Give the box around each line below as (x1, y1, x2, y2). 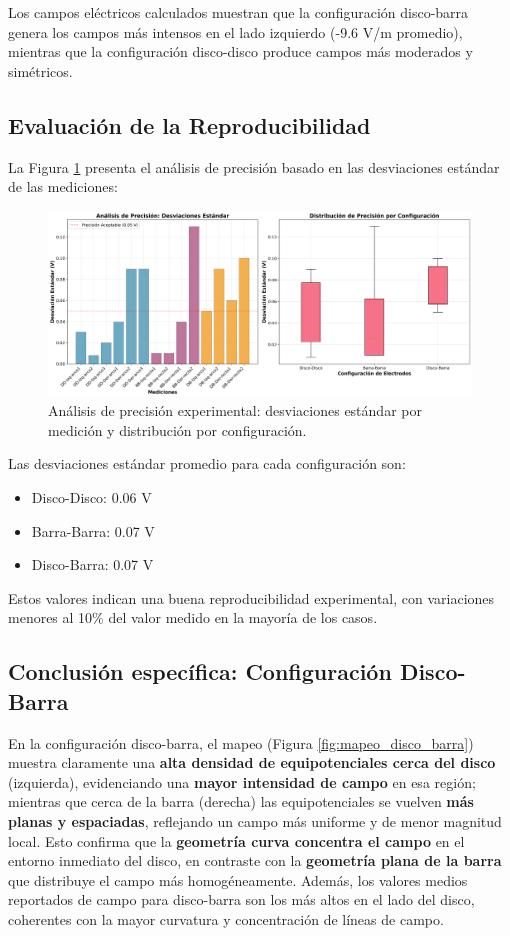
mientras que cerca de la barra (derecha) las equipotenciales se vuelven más (8, 791, 474, 812)
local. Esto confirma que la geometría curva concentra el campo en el (8, 830, 465, 851)
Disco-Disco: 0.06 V (31, 487, 152, 508)
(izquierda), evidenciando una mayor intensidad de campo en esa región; (8, 771, 476, 792)
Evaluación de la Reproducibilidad (8, 109, 371, 140)
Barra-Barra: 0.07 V (31, 520, 155, 541)
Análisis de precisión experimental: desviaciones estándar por (48, 400, 422, 421)
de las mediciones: (8, 176, 118, 197)
